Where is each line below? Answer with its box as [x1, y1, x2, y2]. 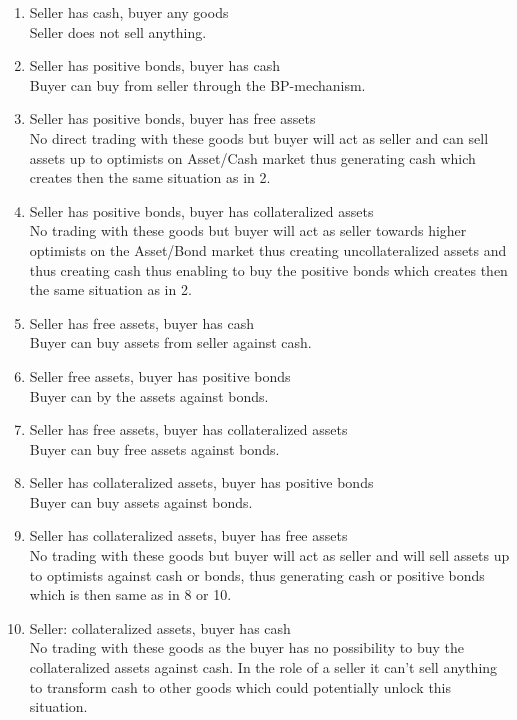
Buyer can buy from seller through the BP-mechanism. [29, 74, 366, 95]
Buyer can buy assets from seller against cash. [29, 332, 312, 353]
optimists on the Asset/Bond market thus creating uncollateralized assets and [29, 239, 507, 260]
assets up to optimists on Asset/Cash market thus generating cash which [29, 147, 476, 168]
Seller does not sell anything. [29, 21, 207, 42]
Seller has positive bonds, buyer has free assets [29, 108, 316, 129]
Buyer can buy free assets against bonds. [29, 438, 280, 459]
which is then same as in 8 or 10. [29, 584, 232, 605]
